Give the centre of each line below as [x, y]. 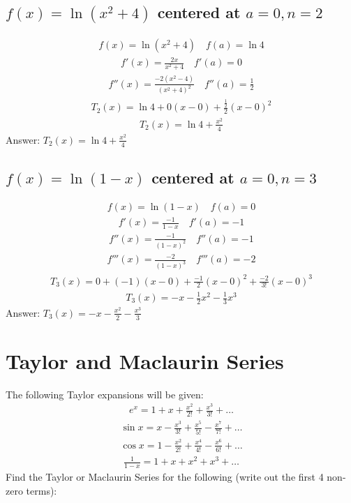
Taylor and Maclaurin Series [145, 360]
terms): [42, 490]
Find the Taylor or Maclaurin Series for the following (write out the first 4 [165, 477]
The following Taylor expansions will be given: [105, 394]
